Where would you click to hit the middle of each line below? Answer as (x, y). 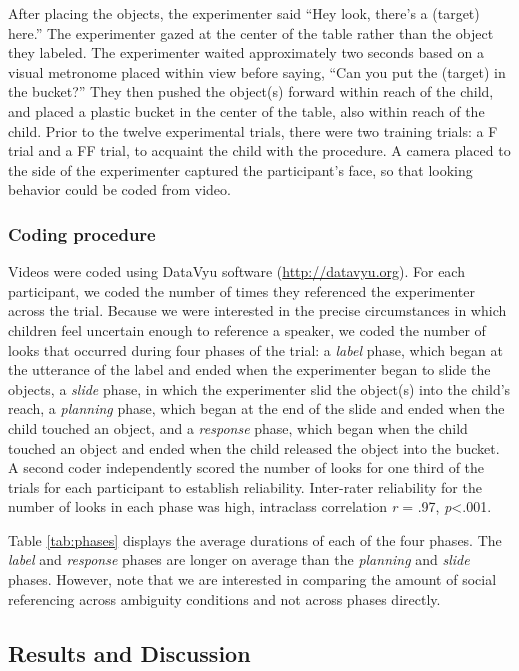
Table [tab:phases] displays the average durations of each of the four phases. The (255, 539)
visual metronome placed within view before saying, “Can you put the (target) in (257, 71)
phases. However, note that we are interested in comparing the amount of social (252, 579)
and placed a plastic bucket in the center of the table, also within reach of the (246, 110)
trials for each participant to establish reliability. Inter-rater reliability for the (245, 486)
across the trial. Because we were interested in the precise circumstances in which (257, 310)
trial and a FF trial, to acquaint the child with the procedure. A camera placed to (259, 150)
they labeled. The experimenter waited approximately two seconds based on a (246, 52)
